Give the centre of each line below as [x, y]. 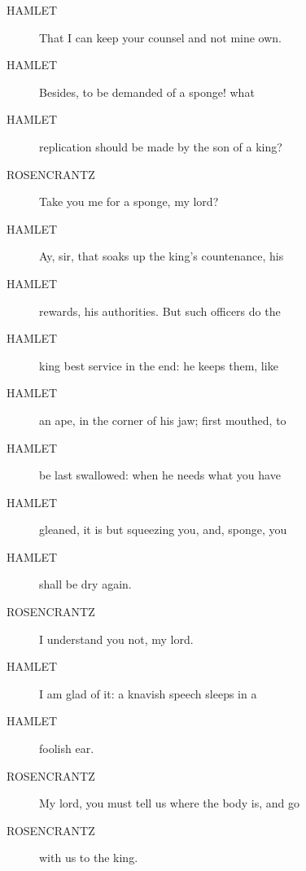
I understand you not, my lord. [116, 639]
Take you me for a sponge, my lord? [129, 201]
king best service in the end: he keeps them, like [159, 365]
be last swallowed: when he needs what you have [160, 475]
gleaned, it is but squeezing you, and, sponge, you [163, 530]
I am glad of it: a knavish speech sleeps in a [148, 693]
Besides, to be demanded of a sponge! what [147, 92]
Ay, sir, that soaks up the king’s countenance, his [162, 256]
